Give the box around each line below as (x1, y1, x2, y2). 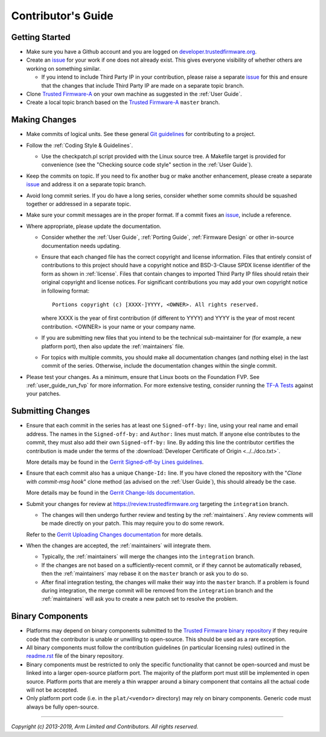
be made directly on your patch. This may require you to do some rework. (41, 520, 225, 527)
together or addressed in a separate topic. (26, 200, 132, 208)
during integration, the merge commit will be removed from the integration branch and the (41, 587, 273, 594)
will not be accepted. (26, 686, 78, 693)
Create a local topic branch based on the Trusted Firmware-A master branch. (26, 99, 220, 106)
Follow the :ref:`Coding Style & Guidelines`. (26, 141, 133, 149)
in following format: (41, 287, 90, 294)
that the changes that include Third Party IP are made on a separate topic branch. (41, 82, 245, 89)
